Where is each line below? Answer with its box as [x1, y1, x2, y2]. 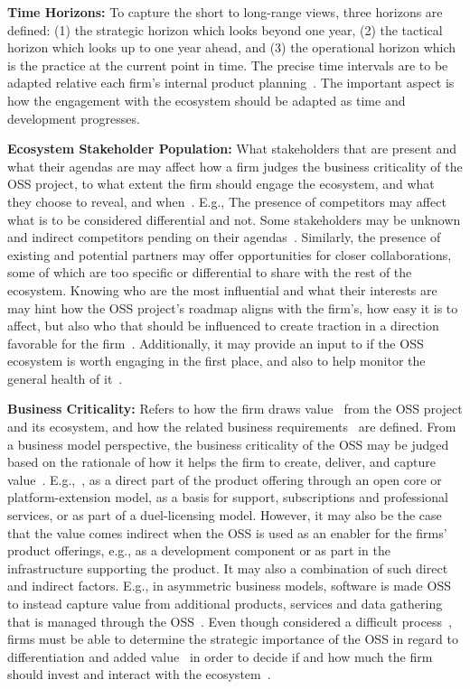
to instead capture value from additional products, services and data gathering [7, 594, 443, 612]
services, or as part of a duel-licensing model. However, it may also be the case [7, 506, 442, 525]
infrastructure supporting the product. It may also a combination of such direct [7, 558, 448, 577]
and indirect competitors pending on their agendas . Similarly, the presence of [7, 228, 441, 247]
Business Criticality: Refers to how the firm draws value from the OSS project [7, 399, 463, 418]
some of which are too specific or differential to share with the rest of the [7, 263, 412, 282]
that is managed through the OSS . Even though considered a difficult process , [7, 611, 452, 630]
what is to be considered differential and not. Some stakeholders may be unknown [7, 209, 461, 228]
